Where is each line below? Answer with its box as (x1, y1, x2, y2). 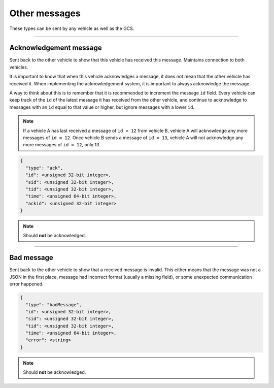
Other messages (9, 8, 81, 19)
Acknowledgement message (9, 44, 102, 52)
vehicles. (9, 64, 28, 70)
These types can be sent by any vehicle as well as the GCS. (9, 25, 134, 31)
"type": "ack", (25, 165, 63, 171)
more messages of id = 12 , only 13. (23, 142, 101, 148)
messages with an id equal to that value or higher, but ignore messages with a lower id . (9, 104, 195, 110)
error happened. (9, 281, 44, 287)
